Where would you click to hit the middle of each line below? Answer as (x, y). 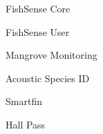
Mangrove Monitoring (51, 55)
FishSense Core (38, 8)
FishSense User (38, 31)
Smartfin (24, 101)
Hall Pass (26, 124)
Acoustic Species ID (48, 78)
